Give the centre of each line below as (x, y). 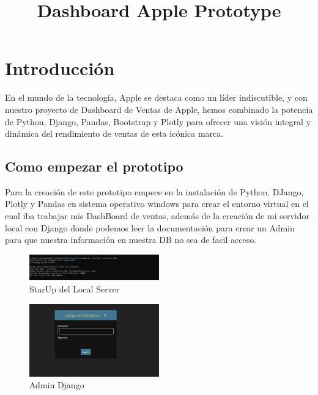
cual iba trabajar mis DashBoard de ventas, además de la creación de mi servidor (157, 216)
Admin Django (57, 385)
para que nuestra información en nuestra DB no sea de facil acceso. (131, 240)
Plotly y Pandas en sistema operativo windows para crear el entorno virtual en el (157, 204)
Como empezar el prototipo (94, 166)
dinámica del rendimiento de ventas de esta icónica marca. (114, 133)
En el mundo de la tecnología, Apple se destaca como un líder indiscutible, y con (156, 97)
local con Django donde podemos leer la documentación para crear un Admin (150, 227)
